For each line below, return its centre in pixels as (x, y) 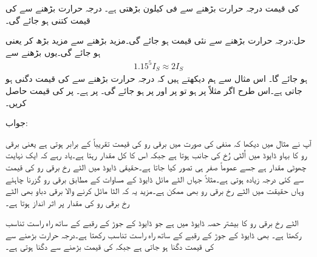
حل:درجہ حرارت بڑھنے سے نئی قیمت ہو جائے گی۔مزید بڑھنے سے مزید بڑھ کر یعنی (156, 40)
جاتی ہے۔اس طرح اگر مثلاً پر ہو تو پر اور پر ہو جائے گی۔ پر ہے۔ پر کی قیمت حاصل (154, 90)
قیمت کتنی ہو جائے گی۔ (48, 20)
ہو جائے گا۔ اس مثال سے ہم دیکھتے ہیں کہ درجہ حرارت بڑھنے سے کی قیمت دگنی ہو (156, 78)
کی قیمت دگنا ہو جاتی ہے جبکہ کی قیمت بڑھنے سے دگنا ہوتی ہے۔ (110, 246)
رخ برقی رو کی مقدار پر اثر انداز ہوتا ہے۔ (68, 202)
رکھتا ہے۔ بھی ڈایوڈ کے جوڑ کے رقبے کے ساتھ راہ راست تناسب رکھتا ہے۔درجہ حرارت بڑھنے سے (154, 234)
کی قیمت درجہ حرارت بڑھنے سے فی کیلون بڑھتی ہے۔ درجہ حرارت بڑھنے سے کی (152, 8)
